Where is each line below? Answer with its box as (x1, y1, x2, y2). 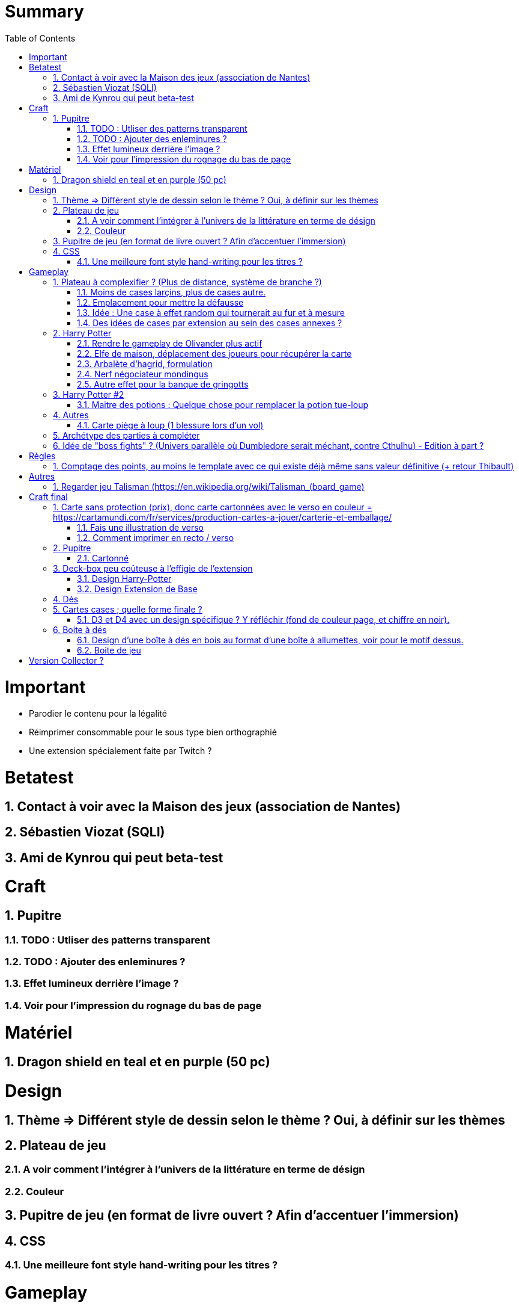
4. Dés (53, 593, 79, 604)
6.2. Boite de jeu (77, 644, 141, 655)
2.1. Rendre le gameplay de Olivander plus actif (77, 338, 263, 348)
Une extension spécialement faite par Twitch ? (29, 746, 212, 756)
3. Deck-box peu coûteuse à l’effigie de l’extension (53, 563, 253, 573)
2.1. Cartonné (77, 552, 129, 563)
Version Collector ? (29, 655, 104, 666)
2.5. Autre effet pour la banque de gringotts (77, 379, 249, 389)
